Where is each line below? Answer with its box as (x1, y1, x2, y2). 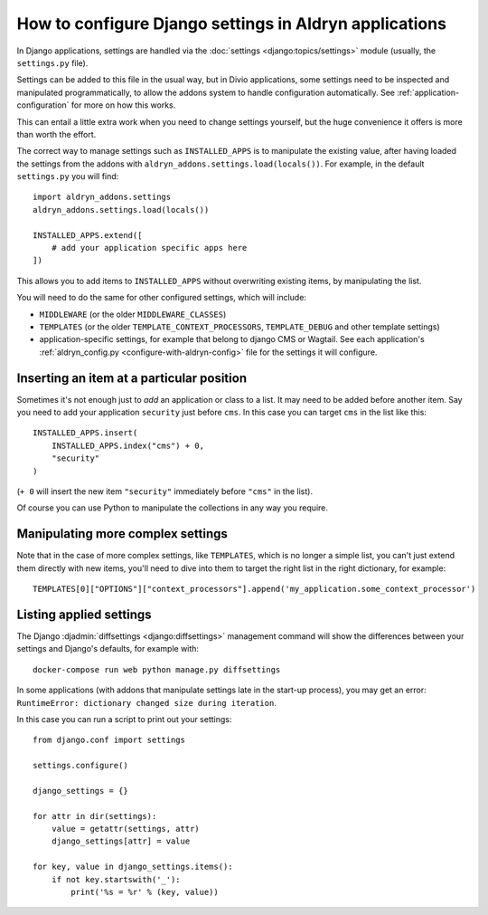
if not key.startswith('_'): (51, 874, 181, 884)
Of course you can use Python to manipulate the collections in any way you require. (16, 502, 329, 513)
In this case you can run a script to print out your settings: (16, 713, 232, 724)
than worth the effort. (16, 129, 97, 139)
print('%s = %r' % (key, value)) (70, 887, 219, 898)
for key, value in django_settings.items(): (33, 862, 234, 872)
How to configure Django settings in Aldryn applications (16, 14, 447, 33)
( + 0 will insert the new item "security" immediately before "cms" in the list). (16, 486, 314, 497)
